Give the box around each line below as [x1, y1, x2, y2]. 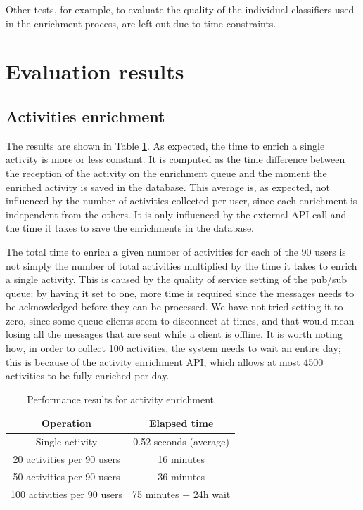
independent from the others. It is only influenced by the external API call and [6, 207, 347, 221]
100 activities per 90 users [11, 486, 122, 501]
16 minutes [158, 452, 205, 466]
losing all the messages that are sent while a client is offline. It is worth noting [6, 327, 343, 341]
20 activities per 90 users [13, 452, 120, 466]
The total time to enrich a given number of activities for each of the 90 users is [6, 244, 346, 259]
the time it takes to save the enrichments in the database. [6, 221, 255, 235]
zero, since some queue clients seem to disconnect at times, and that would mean [6, 313, 355, 327]
